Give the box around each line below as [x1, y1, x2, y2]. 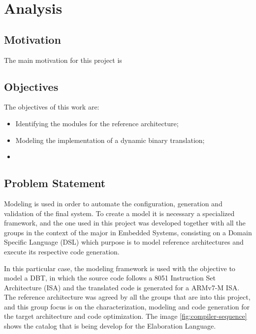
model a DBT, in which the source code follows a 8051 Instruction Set [4, 273, 216, 283]
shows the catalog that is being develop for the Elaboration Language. [4, 321, 216, 331]
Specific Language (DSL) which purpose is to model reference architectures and [4, 237, 244, 247]
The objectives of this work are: [4, 102, 99, 112]
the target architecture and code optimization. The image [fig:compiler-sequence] [4, 311, 247, 321]
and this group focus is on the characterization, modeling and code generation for [4, 301, 250, 311]
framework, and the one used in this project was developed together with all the [4, 218, 246, 228]
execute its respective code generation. [4, 246, 120, 256]
